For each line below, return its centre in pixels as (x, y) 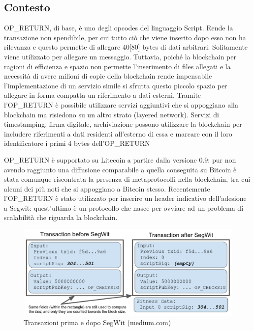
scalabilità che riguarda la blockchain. (61, 217)
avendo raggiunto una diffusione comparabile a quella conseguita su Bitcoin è (120, 169)
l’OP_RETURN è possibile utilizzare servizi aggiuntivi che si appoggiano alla (121, 104)
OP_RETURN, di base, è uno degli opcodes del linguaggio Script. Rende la (119, 28)
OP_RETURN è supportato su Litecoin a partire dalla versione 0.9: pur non (120, 159)
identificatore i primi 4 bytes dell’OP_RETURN (77, 143)
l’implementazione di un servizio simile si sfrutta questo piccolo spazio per (116, 85)
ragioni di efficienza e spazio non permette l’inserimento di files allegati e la (117, 66)
